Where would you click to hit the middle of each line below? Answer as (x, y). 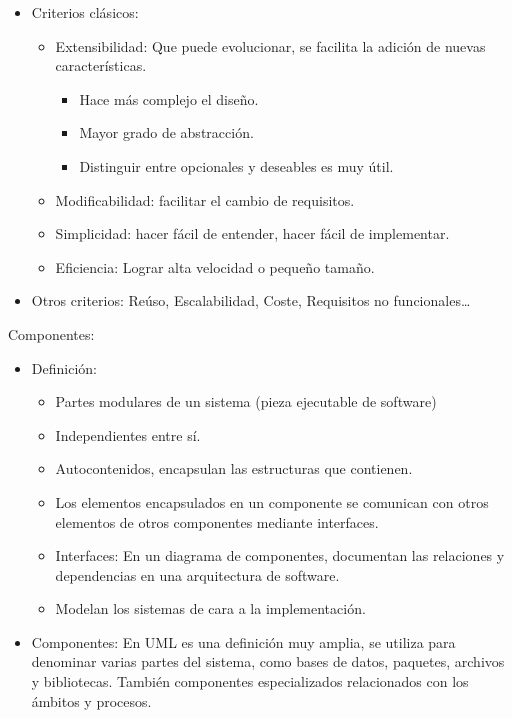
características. (101, 65)
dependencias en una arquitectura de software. (197, 574)
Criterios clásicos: (85, 12)
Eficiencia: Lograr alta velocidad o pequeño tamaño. (215, 266)
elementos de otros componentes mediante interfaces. (217, 521)
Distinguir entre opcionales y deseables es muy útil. (236, 165)
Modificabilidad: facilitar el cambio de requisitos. (205, 199)
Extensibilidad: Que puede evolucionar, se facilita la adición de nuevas (270, 45)
